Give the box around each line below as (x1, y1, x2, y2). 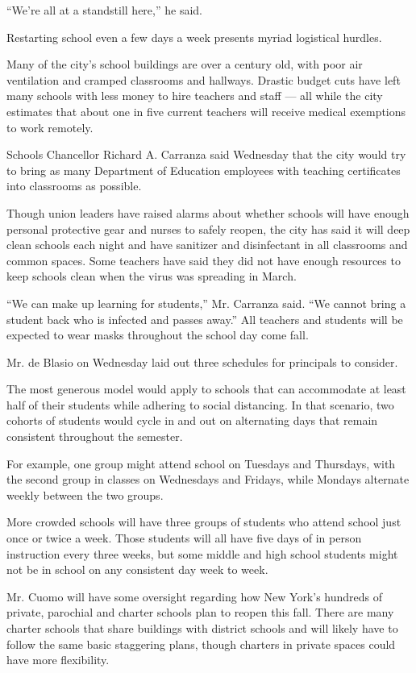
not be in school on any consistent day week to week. (6, 561, 268, 578)
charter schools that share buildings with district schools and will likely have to (6, 620, 398, 636)
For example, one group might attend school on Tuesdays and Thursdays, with (6, 455, 396, 472)
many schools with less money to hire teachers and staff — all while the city (6, 87, 383, 104)
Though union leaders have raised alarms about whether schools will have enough (6, 204, 410, 221)
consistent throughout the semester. (6, 428, 183, 445)
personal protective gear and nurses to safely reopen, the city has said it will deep (6, 220, 410, 237)
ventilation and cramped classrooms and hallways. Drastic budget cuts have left (6, 71, 401, 88)
